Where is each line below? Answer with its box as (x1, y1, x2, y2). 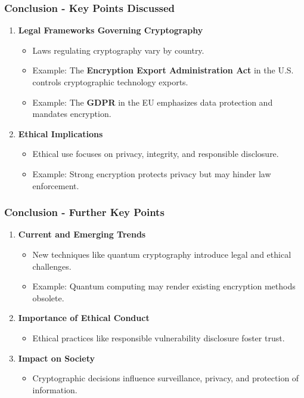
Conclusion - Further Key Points (4, 205, 165, 220)
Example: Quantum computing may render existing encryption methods (32, 280, 296, 292)
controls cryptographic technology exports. (32, 76, 188, 88)
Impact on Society (18, 351, 95, 364)
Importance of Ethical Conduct (18, 311, 150, 324)
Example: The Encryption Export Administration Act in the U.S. (32, 64, 294, 76)
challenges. (32, 260, 72, 272)
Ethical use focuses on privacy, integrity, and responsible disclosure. (32, 147, 279, 160)
